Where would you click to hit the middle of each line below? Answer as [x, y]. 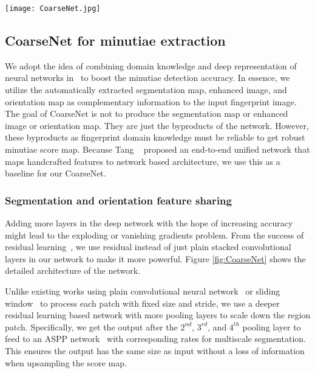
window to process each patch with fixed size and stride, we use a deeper [142, 303]
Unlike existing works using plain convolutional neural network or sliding [143, 291]
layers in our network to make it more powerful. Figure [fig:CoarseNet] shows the [155, 258]
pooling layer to [272, 326]
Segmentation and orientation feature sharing [118, 200]
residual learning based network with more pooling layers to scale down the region [158, 315]
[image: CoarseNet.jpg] [53, 9]
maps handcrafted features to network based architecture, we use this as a [143, 161]
